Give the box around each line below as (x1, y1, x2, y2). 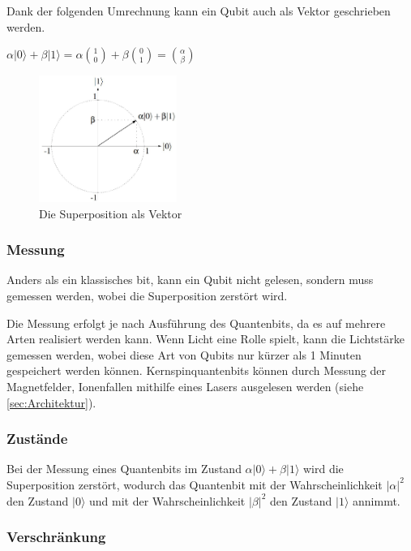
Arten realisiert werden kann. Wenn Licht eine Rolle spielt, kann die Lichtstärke (6, 330, 405, 347)
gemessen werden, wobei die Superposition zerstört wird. (6, 286, 288, 303)
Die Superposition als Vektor (39, 204, 182, 222)
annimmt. (353, 492, 400, 509)
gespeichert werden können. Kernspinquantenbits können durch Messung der (6, 362, 387, 379)
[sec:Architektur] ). (6, 394, 96, 411)
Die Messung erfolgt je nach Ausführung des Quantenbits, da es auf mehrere (6, 314, 386, 331)
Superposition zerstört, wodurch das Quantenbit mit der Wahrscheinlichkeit (6, 476, 383, 493)
